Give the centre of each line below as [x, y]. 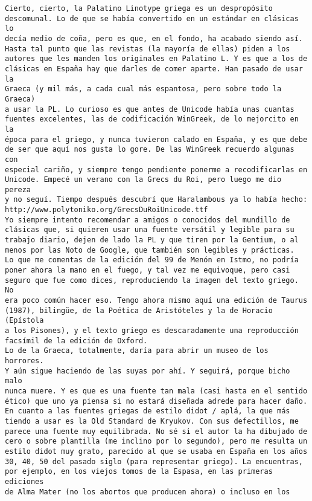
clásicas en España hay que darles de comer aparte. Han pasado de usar [154, 69]
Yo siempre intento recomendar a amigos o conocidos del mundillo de [148, 220]
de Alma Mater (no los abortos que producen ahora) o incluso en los [148, 492]
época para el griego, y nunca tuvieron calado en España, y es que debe [156, 139]
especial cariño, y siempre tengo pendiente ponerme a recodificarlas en [156, 170]
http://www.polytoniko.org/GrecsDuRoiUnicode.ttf [107, 210]
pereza [18, 189]
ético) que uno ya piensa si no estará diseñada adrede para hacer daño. [156, 401]
